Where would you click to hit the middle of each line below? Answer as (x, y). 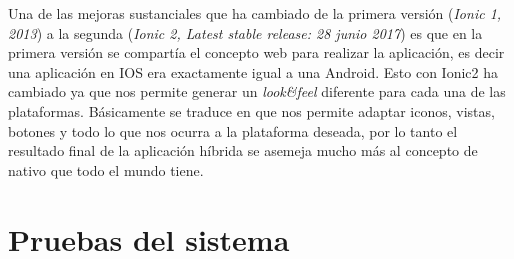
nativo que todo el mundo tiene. (106, 169)
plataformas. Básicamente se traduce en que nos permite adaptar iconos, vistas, (251, 110)
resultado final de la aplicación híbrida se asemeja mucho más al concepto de (243, 150)
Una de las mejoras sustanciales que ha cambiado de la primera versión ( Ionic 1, (255, 13)
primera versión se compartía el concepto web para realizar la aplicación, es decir (256, 52)
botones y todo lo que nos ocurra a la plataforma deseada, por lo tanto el (233, 130)
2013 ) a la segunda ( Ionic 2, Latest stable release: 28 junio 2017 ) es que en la (245, 32)
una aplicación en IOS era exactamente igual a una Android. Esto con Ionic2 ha (253, 71)
